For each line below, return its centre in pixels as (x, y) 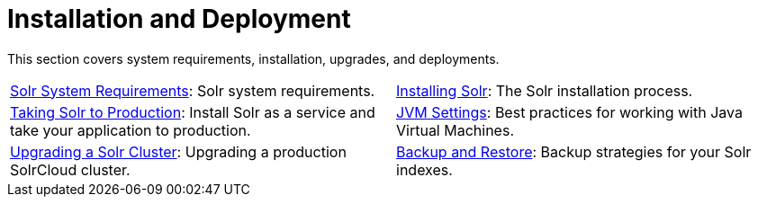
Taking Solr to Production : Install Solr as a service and (193, 112)
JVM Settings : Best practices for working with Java (569, 112)
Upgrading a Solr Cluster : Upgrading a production (178, 151)
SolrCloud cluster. (70, 169)
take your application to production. (131, 130)
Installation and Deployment (179, 19)
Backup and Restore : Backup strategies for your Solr (574, 151)
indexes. (424, 169)
